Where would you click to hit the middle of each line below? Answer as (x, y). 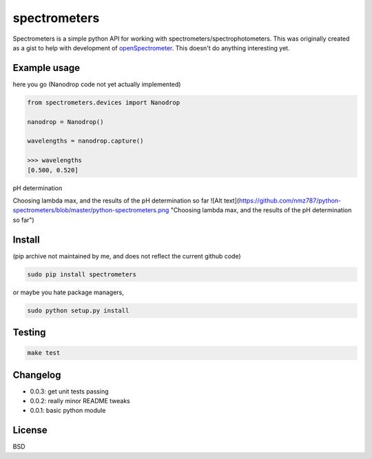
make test (44, 353)
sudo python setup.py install (78, 310)
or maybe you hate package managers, (68, 292)
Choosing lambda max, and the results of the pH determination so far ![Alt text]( (126, 201)
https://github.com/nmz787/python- (290, 201)
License (30, 430)
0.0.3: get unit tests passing (69, 391)
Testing (29, 332)
